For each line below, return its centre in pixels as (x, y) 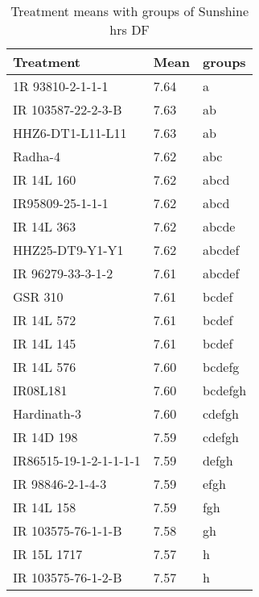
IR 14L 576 (45, 367)
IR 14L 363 (45, 226)
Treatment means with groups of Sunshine (130, 11)
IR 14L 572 (45, 320)
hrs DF (129, 29)
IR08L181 (40, 390)
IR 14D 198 (45, 437)
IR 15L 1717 (48, 554)
